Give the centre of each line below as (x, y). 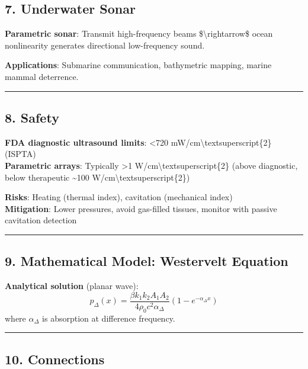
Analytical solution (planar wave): (72, 286)
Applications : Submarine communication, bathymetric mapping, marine (138, 65)
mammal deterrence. (42, 76)
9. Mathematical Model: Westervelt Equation (147, 261)
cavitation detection (41, 220)
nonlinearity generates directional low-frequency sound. (105, 45)
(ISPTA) (20, 154)
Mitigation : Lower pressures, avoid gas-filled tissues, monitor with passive (141, 208)
